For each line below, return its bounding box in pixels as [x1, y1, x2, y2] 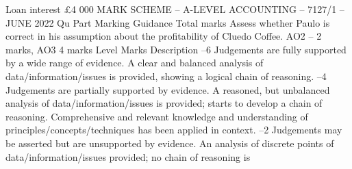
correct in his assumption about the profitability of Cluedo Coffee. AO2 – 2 [5, 29, 322, 43]
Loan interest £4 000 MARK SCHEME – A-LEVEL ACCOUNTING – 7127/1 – [5, 2, 344, 16]
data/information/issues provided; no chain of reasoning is [5, 149, 251, 164]
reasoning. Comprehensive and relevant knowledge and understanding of [5, 109, 308, 123]
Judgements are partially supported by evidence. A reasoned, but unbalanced [5, 82, 330, 96]
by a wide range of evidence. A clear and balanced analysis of [5, 55, 264, 70]
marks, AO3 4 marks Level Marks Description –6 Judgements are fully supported [5, 42, 347, 56]
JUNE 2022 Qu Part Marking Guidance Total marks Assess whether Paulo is [5, 15, 330, 29]
